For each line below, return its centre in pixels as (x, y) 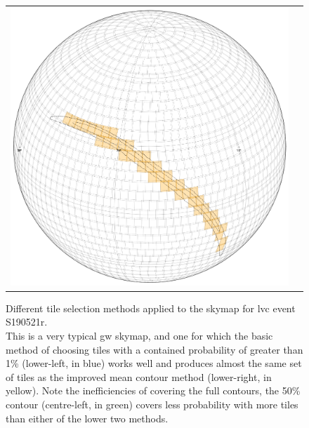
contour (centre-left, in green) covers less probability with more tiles (152, 404)
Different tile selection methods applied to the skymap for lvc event (151, 308)
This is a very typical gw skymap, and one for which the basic (139, 336)
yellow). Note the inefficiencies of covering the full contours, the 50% (153, 390)
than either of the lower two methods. (87, 418)
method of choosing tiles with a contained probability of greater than (154, 349)
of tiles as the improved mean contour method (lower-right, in (139, 376)
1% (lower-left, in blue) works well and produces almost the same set (154, 363)
